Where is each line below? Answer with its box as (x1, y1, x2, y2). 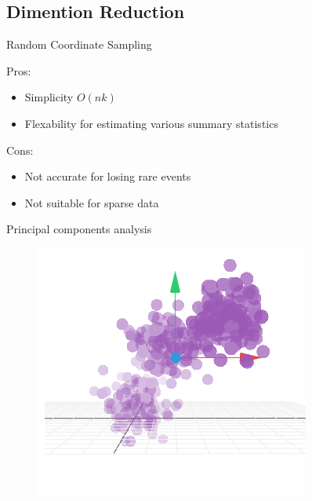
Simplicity (24, 89, 74, 105)
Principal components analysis (6, 221, 152, 237)
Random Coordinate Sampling (6, 36, 152, 53)
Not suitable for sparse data (24, 194, 159, 210)
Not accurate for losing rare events (24, 168, 191, 185)
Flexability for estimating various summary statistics (24, 115, 278, 131)
